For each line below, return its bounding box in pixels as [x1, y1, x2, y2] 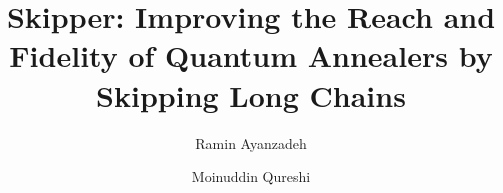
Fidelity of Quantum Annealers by [9, 35, 493, 76]
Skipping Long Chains [96, 74, 406, 115]
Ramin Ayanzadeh [195, 132, 307, 153]
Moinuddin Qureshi [191, 166, 311, 187]
